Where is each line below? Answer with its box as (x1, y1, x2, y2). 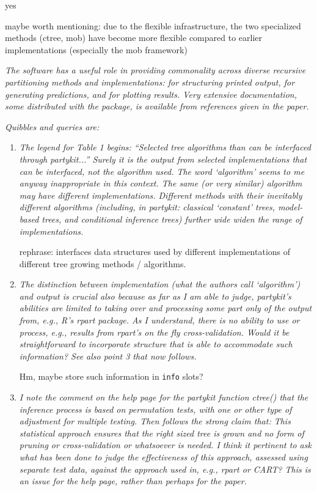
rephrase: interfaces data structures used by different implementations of (19, 245, 291, 258)
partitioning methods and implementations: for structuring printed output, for (5, 75, 295, 88)
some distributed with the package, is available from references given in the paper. (5, 100, 309, 113)
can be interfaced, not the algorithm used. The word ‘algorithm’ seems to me (19, 164, 305, 177)
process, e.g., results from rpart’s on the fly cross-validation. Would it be (19, 325, 290, 338)
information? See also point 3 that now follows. (19, 349, 197, 362)
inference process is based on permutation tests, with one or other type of (19, 402, 292, 415)
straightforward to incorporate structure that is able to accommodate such (19, 338, 293, 350)
